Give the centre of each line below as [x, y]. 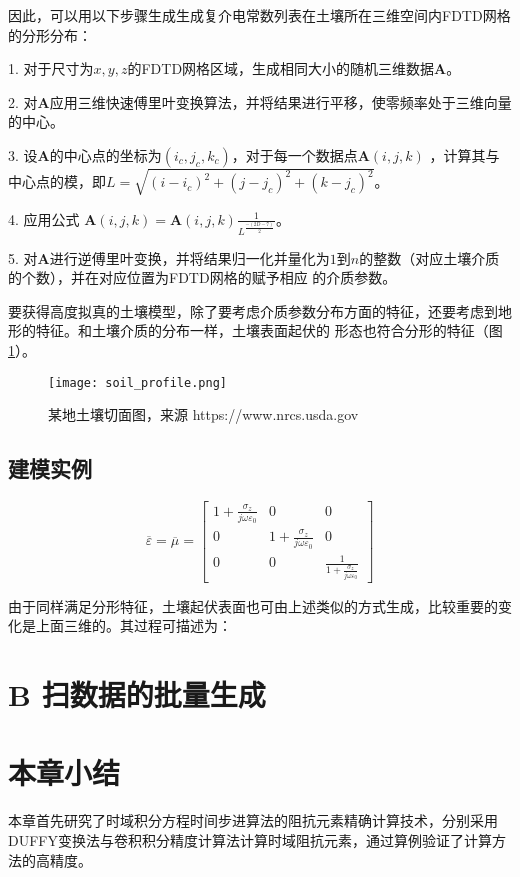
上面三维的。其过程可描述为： [133, 625]
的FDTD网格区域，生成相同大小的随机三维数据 [281, 68]
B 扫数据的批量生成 [137, 694]
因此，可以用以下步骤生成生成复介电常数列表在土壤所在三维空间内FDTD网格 [259, 15]
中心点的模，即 [57, 181]
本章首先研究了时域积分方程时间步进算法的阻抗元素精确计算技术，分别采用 [253, 820]
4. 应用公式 [44, 218]
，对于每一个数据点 [294, 154]
